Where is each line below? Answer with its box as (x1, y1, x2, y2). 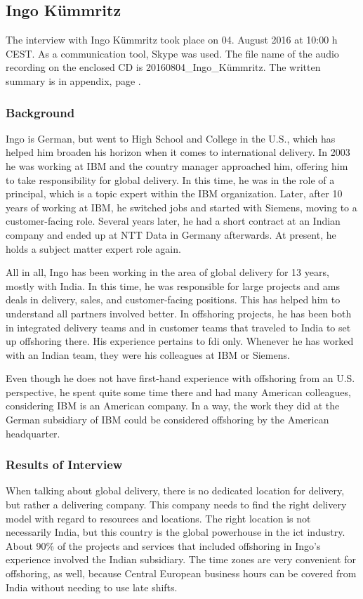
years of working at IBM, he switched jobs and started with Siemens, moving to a (6, 199, 357, 214)
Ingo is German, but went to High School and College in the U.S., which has (6, 131, 336, 145)
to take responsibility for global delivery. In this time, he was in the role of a (6, 172, 335, 187)
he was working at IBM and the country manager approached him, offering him (6, 158, 348, 173)
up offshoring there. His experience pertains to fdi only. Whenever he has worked (6, 334, 354, 348)
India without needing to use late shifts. (6, 579, 178, 594)
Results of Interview (6, 456, 123, 473)
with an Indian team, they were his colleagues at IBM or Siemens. (6, 347, 290, 362)
